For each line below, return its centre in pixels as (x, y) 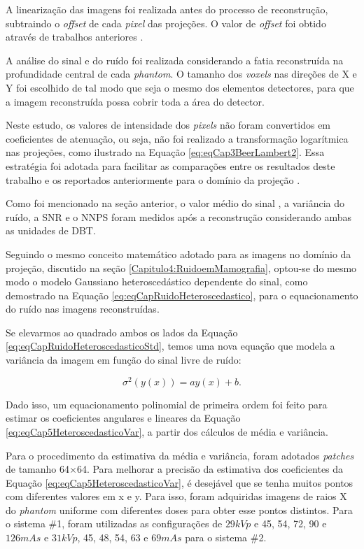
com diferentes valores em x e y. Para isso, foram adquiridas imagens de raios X (176, 496)
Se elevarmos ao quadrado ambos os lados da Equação (122, 332)
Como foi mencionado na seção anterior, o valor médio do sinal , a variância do (175, 203)
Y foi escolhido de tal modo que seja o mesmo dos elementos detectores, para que (180, 87)
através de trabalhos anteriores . (75, 37)
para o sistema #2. (226, 537)
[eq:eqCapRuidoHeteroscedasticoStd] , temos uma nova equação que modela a (170, 346)
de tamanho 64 (37, 469)
